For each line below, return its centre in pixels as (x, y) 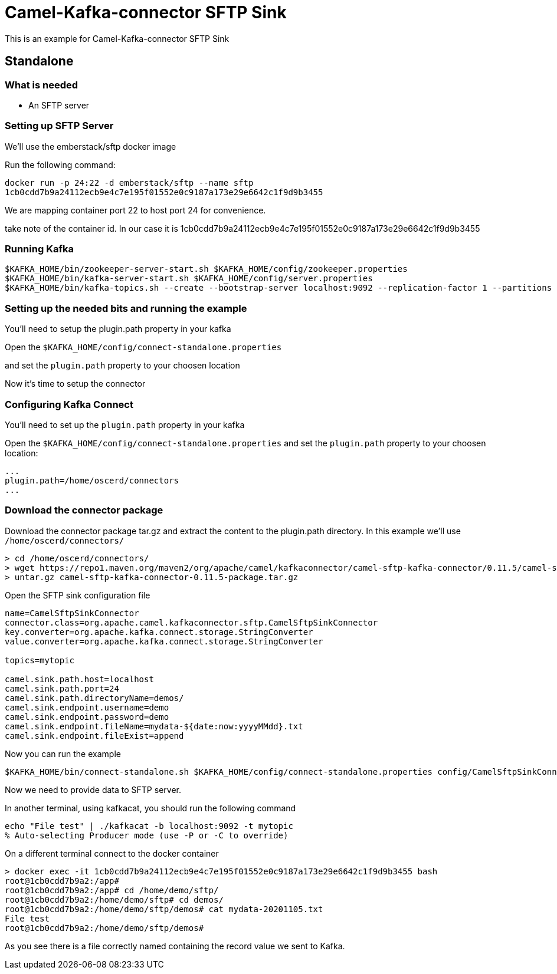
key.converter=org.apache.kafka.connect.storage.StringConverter (159, 632)
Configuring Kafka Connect (69, 404)
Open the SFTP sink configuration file (78, 595)
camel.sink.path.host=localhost (79, 679)
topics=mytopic (40, 660)
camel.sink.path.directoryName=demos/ (94, 698)
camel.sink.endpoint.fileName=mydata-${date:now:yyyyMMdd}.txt (154, 726)
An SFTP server (59, 105)
